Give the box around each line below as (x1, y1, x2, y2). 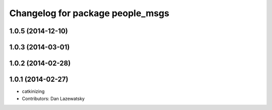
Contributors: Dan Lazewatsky (22, 95, 85, 101)
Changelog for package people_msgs (9, 8, 170, 19)
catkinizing (22, 88, 45, 94)
